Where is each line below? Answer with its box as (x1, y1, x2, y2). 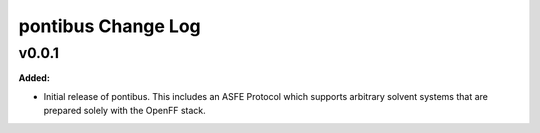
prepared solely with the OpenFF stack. (43, 105, 207, 117)
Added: (18, 72, 50, 84)
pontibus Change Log (18, 15, 202, 37)
